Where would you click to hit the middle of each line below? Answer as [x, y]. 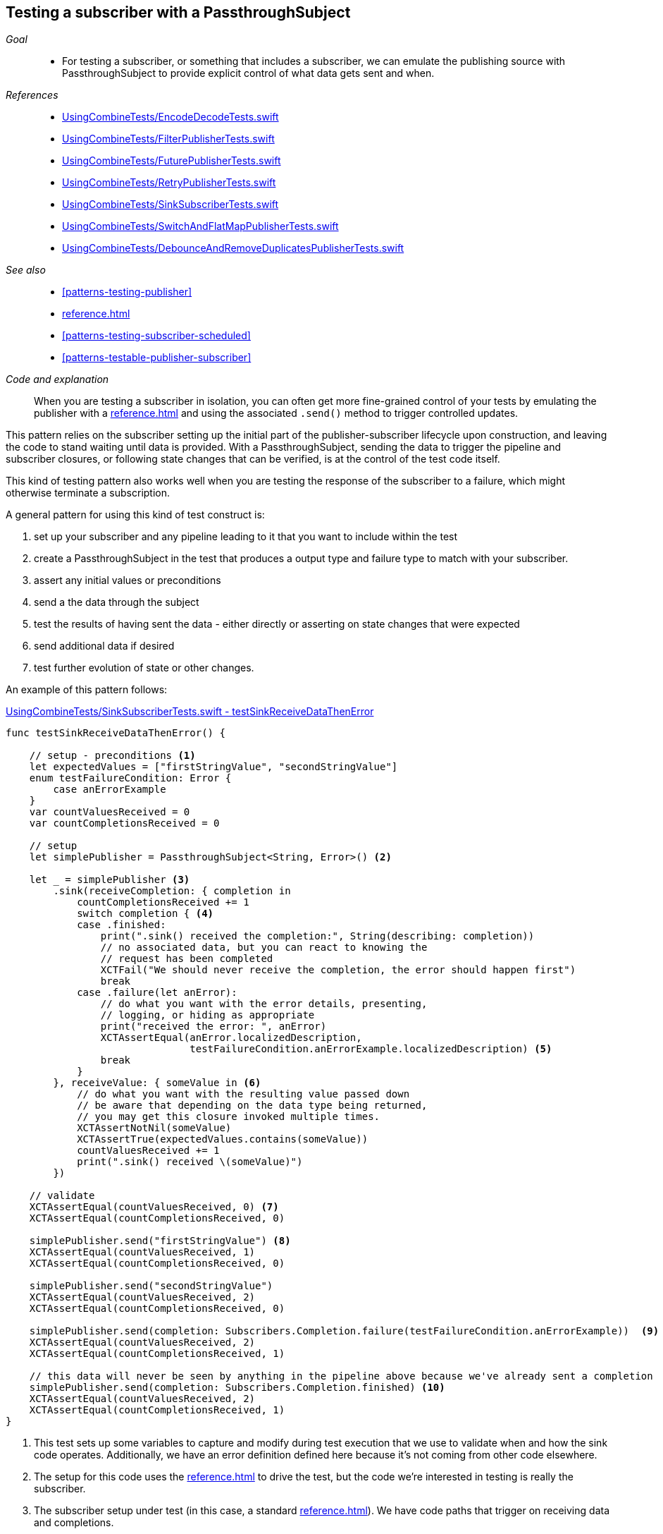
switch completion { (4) [145, 914]
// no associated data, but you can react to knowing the [264, 948]
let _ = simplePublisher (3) [110, 880]
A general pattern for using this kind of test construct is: [135, 515]
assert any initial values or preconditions [128, 580]
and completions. [74, 1523]
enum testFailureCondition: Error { [130, 778]
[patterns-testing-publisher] [127, 292]
